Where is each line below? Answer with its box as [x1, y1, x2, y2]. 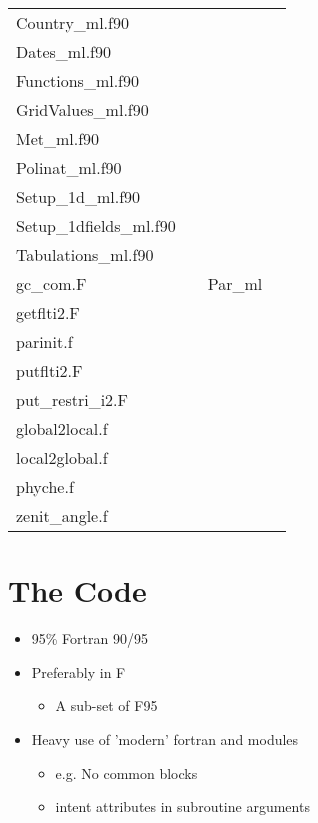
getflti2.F [16, 301, 80, 324]
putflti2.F [16, 359, 83, 382]
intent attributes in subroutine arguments [55, 796, 310, 817]
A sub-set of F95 [55, 695, 158, 716]
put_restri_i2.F [16, 388, 128, 411]
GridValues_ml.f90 [16, 98, 149, 121]
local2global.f [16, 446, 108, 469]
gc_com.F [16, 272, 87, 295]
